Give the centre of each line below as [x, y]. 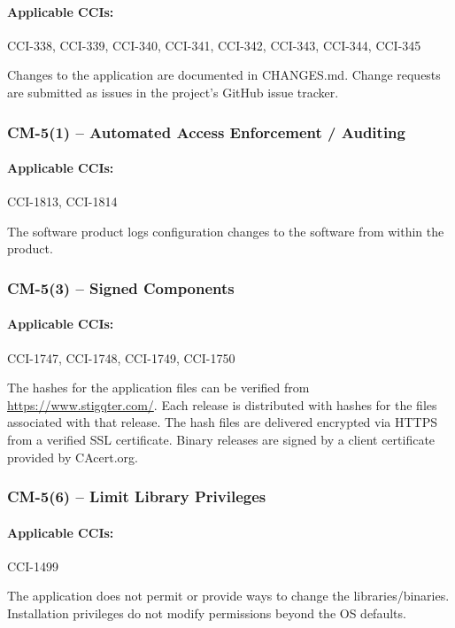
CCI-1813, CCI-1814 [62, 202]
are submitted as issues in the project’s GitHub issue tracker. [173, 92]
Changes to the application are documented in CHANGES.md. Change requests [224, 75]
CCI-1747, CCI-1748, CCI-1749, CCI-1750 [121, 357]
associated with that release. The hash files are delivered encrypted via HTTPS [223, 422]
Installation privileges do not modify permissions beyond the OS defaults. [207, 613]
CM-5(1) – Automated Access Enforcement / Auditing [206, 132]
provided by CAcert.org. [73, 457]
